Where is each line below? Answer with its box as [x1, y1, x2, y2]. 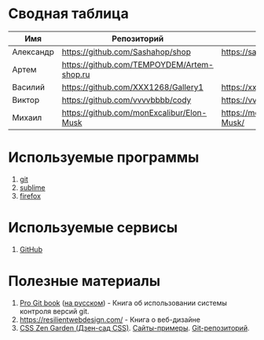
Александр [12, 46, 55, 57]
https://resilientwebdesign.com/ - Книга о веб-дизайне [19, 315, 200, 324]
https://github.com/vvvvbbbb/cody [61, 94, 192, 105]
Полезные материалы [8, 272, 161, 290]
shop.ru [61, 68, 90, 79]
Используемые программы [8, 148, 200, 166]
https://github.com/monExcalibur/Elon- [61, 107, 207, 118]
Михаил [12, 112, 42, 122]
